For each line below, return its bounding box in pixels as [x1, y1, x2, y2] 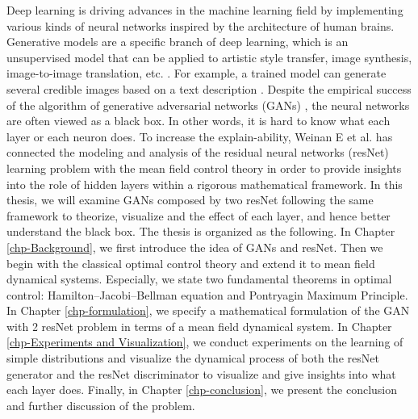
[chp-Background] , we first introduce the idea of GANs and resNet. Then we [6, 238, 383, 255]
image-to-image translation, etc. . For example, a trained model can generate [6, 65, 387, 82]
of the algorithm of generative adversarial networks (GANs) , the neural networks [6, 96, 410, 113]
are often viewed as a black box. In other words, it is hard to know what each [6, 112, 391, 129]
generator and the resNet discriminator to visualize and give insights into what [6, 365, 396, 382]
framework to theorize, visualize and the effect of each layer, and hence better [6, 207, 391, 224]
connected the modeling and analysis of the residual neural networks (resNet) [6, 144, 389, 161]
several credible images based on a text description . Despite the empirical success [6, 80, 412, 97]
